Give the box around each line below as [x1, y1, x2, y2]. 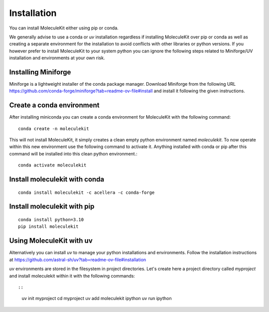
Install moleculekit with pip [9, 202, 95, 211]
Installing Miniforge [9, 68, 71, 76]
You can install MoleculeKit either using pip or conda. [9, 25, 119, 31]
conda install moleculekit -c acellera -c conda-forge [18, 189, 155, 195]
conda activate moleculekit [18, 162, 87, 168]
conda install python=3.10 [18, 217, 84, 223]
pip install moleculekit [18, 224, 79, 229]
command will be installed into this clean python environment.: [9, 151, 137, 156]
